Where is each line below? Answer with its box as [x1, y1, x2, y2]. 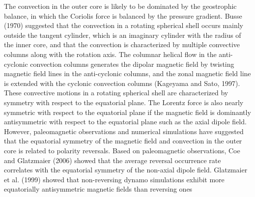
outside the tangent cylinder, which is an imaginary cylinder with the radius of [4, 29, 241, 40]
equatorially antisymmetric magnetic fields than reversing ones [4, 184, 193, 194]
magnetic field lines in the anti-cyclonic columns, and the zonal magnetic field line [4, 68, 251, 79]
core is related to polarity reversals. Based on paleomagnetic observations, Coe [4, 145, 240, 155]
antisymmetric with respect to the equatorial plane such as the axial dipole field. [4, 116, 247, 127]
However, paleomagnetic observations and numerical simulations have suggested [4, 126, 244, 136]
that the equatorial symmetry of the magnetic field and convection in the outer [4, 136, 242, 146]
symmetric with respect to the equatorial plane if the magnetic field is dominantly [4, 107, 251, 117]
